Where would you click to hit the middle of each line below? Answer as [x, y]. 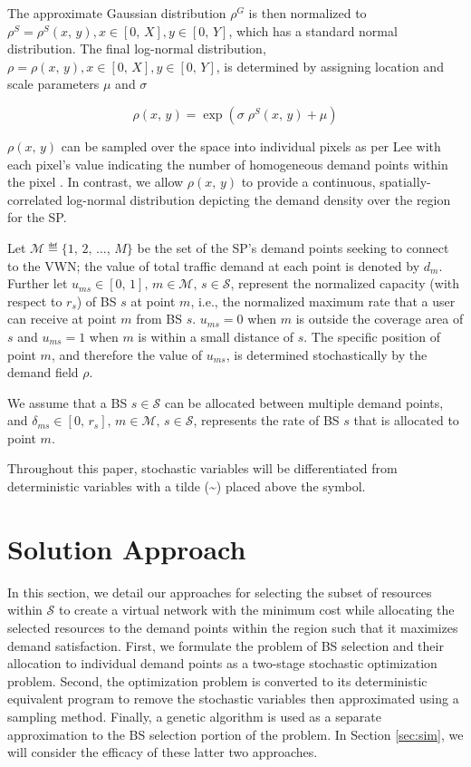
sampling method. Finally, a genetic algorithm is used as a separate [194, 716]
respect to [35, 301]
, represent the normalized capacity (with [345, 283]
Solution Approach [127, 548]
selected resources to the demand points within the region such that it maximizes [233, 627]
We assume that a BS [67, 402]
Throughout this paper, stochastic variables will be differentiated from [202, 468]
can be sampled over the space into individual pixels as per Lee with [251, 146]
